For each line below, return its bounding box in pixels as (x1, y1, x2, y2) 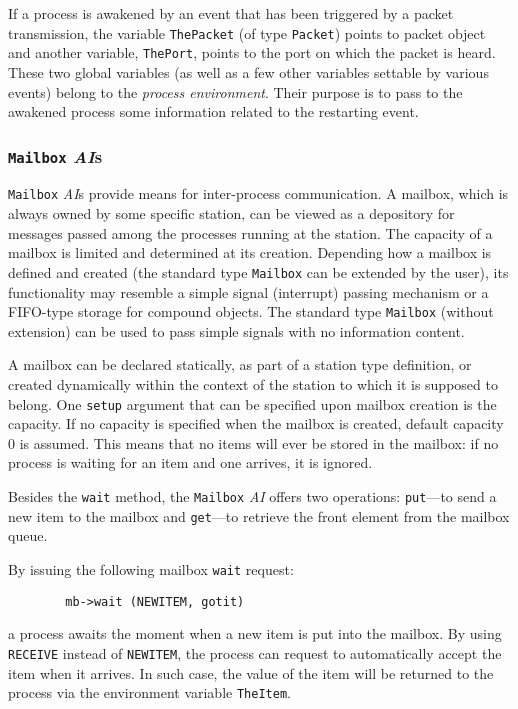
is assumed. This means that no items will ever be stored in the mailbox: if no (19, 432, 499, 453)
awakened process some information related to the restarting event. (8, 101, 419, 122)
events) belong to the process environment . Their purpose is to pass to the (8, 81, 463, 102)
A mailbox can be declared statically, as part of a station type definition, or (8, 354, 472, 375)
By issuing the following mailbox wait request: (8, 558, 294, 579)
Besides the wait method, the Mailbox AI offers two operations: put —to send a (8, 486, 497, 507)
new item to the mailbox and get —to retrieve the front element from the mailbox (8, 505, 510, 526)
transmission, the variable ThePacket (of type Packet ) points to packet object (8, 22, 486, 43)
